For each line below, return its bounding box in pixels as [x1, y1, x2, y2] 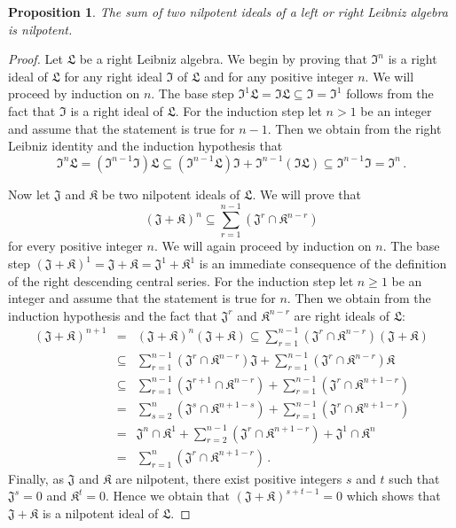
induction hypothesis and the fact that [8, 306, 217, 324]
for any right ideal [64, 66, 162, 85]
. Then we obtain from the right [267, 119, 442, 137]
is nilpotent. [8, 19, 73, 38]
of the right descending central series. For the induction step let [8, 271, 354, 290]
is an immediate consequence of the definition [199, 254, 447, 273]
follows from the [346, 84, 434, 103]
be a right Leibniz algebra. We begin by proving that [79, 50, 367, 68]
